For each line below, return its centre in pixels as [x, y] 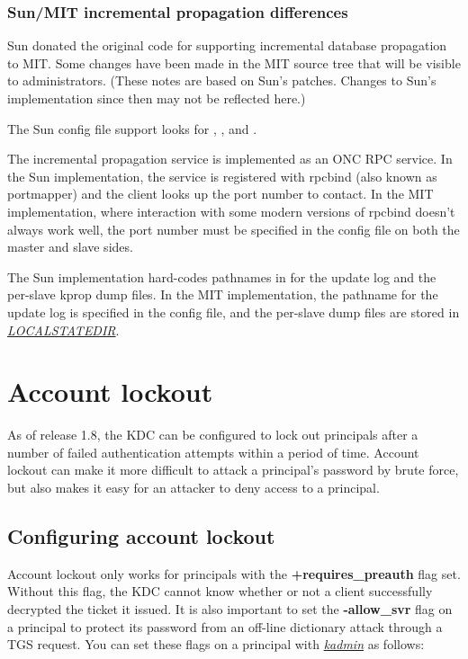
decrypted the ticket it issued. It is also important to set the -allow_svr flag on [230, 609]
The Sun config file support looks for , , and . [132, 128]
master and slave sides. [70, 247]
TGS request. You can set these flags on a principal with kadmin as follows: [216, 644]
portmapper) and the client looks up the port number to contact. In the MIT [220, 194]
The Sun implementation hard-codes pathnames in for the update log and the [222, 276]
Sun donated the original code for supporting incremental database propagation [227, 45]
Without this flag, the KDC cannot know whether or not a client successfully [220, 591]
